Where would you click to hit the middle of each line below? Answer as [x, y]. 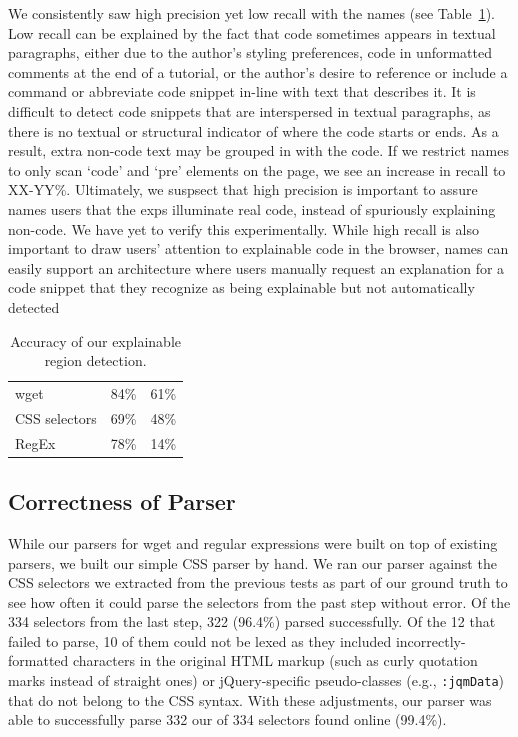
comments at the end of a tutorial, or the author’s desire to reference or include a [258, 71]
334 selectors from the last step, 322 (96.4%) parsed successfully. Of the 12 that [252, 621]
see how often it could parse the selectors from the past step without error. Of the [259, 601]
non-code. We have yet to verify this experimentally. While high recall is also [243, 228]
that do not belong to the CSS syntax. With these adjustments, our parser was [250, 699]
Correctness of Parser [122, 501]
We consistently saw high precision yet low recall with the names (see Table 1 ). [251, 13]
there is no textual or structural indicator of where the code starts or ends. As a [253, 130]
